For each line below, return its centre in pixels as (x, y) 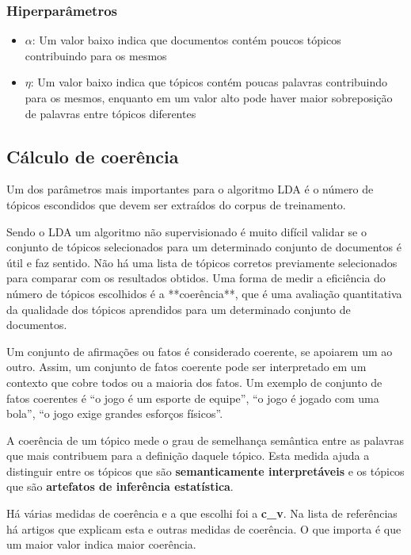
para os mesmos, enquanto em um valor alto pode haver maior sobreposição (209, 98)
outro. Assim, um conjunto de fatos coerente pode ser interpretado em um (186, 367)
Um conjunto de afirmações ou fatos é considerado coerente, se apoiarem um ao (200, 351)
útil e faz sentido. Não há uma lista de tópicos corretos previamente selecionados (202, 262)
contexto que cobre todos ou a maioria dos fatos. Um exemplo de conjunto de (194, 382)
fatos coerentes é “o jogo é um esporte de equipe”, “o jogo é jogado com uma (193, 398)
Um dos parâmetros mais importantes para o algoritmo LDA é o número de (190, 189)
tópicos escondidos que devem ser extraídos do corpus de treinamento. (176, 204)
